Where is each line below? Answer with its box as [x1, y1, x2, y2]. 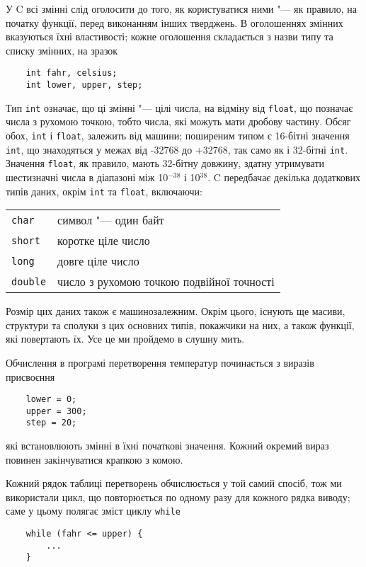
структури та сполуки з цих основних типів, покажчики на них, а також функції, [6, 317, 355, 332]
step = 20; [25, 418, 77, 428]
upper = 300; [25, 406, 87, 416]
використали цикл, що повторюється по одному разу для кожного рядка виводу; [6, 489, 350, 504]
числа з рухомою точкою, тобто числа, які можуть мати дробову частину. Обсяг [6, 114, 351, 129]
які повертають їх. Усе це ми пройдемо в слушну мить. [6, 331, 245, 346]
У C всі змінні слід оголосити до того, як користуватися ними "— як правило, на [6, 1, 358, 16]
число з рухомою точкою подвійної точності [57, 273, 275, 290]
